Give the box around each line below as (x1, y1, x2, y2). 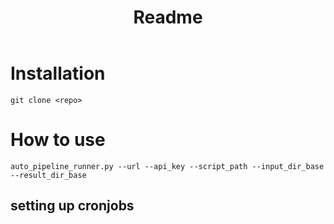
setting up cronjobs (10, 197, 135, 215)
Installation (10, 62, 106, 85)
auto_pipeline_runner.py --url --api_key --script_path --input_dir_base (10, 161, 325, 171)
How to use (10, 129, 106, 151)
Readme (133, 6, 203, 29)
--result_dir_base (10, 170, 87, 180)
